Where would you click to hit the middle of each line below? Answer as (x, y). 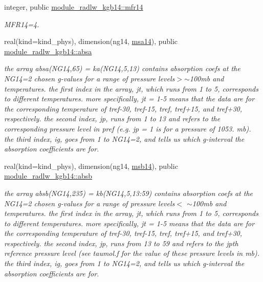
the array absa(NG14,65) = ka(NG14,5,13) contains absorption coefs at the (122, 68)
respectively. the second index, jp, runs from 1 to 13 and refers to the (112, 118)
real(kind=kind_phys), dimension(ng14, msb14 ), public (91, 166)
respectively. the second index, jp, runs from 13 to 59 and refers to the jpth (121, 243)
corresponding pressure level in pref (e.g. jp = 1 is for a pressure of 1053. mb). (128, 128)
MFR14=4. (22, 24)
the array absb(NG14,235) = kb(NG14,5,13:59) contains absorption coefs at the (128, 193)
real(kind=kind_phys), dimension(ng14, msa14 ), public (91, 41)
